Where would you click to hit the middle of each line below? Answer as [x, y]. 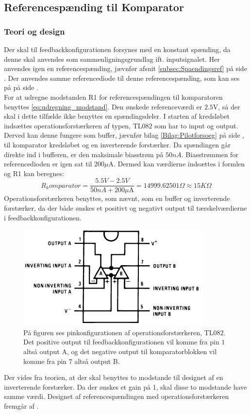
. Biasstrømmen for [210, 154]
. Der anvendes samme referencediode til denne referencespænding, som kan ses [122, 78]
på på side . [21, 87]
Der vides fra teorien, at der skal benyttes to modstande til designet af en [114, 377]
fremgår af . [21, 405]
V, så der [226, 106]
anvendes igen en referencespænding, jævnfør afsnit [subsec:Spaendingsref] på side [125, 68]
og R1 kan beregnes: [34, 173]
